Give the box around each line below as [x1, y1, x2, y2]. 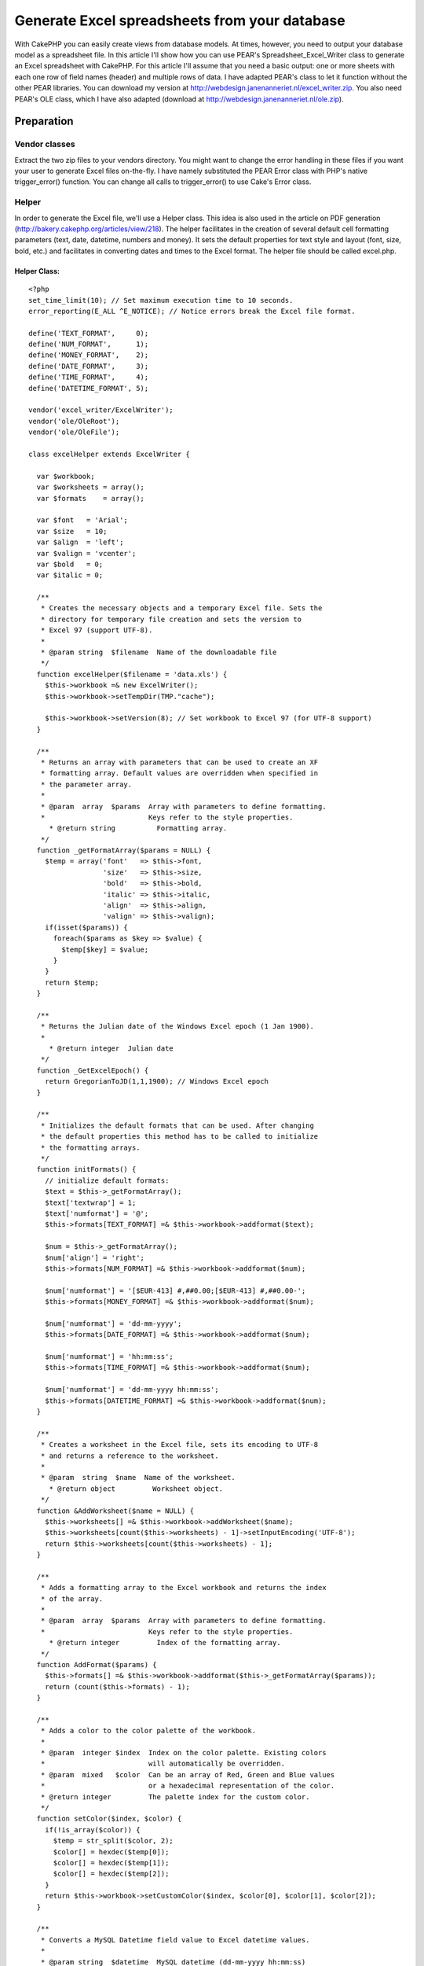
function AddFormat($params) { [36, 1660, 157, 1669]
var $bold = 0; [36, 559, 104, 569]
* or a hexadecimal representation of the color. [40, 1781, 335, 1791]
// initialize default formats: [44, 1176, 170, 1185]
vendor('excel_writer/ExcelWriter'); [28, 406, 174, 414]
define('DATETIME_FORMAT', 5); [28, 384, 149, 392]
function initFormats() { [36, 1165, 137, 1174]
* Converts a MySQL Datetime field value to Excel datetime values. [40, 1935, 310, 1944]
